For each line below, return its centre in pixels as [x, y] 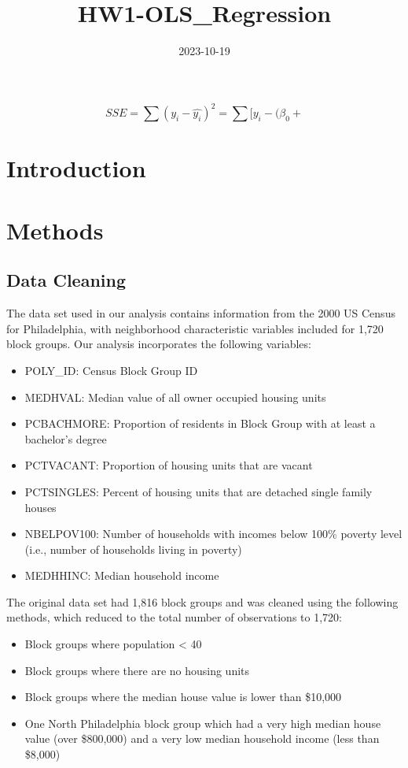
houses [40, 507]
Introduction [76, 168]
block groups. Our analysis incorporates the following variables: [159, 344]
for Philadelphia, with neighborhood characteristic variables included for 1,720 [195, 328]
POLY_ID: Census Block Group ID [111, 370]
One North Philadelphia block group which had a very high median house [203, 723]
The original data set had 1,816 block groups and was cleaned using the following [202, 601]
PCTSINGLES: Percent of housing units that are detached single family [198, 491]
